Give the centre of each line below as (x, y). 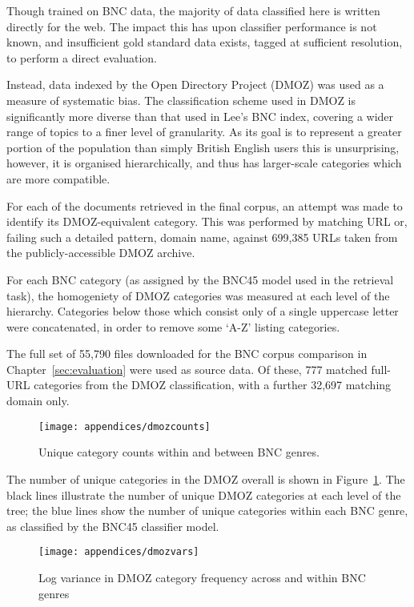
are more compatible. (58, 178)
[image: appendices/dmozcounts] (125, 426)
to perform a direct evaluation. (82, 57)
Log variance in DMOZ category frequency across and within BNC (202, 577)
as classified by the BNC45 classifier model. (113, 526)
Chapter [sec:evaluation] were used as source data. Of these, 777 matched (187, 369)
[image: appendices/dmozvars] (119, 552)
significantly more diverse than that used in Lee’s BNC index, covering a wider (200, 116)
